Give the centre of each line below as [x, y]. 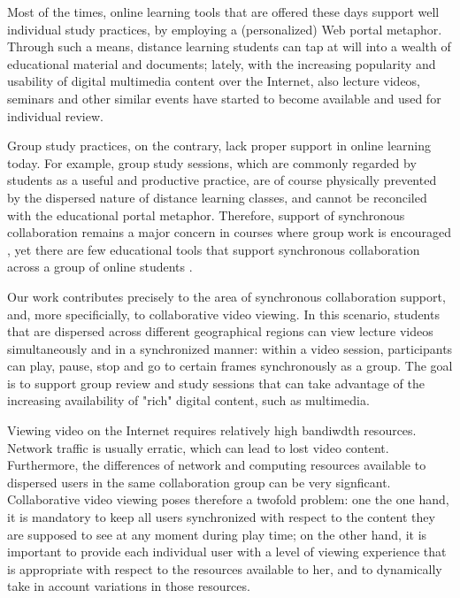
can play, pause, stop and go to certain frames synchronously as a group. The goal [230, 366]
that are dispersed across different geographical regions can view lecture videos [220, 331]
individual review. [55, 115]
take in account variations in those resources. [129, 586]
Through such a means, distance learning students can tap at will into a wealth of [229, 46]
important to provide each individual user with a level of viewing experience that [227, 552]
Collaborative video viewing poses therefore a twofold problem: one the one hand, [228, 499]
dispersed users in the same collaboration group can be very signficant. [199, 482]
